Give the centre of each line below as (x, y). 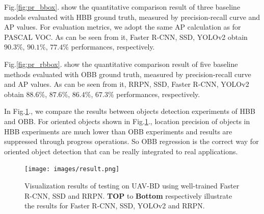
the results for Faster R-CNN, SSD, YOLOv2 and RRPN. (115, 206)
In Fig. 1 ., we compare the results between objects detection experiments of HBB (130, 111)
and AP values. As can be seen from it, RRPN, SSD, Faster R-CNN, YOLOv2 (127, 84)
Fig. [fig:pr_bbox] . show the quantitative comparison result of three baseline (122, 7)
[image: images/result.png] (72, 169)
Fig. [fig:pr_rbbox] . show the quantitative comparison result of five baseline (121, 64)
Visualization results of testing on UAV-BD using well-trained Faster (132, 185)
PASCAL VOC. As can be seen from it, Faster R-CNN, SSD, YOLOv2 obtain (126, 37)
